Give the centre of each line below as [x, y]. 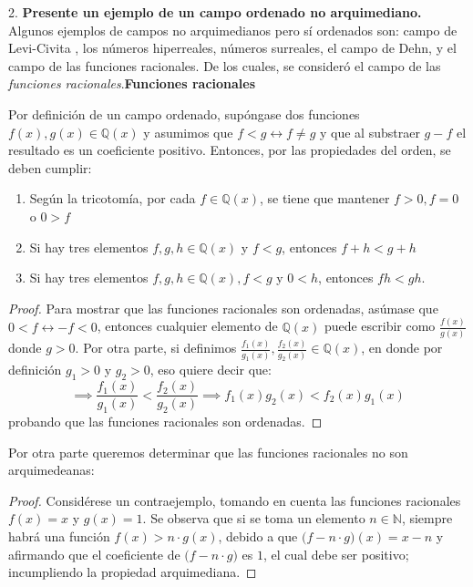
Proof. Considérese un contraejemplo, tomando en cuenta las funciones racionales [235, 500]
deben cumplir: [50, 167]
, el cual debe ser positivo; [336, 554]
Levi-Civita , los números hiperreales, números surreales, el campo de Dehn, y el [232, 48]
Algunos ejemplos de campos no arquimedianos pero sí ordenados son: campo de [233, 30]
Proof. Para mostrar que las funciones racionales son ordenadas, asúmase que [223, 308]
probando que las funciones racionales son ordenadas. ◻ [165, 422]
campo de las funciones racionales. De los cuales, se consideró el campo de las [225, 65]
